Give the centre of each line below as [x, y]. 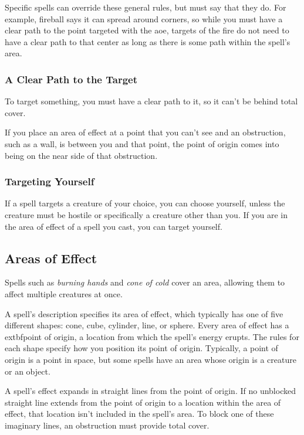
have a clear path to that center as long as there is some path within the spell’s [148, 41]
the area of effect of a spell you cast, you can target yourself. [114, 226]
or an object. [28, 371]
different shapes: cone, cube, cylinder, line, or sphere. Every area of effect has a [147, 325]
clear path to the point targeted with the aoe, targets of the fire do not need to [147, 30]
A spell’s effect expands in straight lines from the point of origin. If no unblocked [150, 391]
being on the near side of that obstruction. [81, 155]
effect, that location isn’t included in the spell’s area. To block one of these [139, 414]
